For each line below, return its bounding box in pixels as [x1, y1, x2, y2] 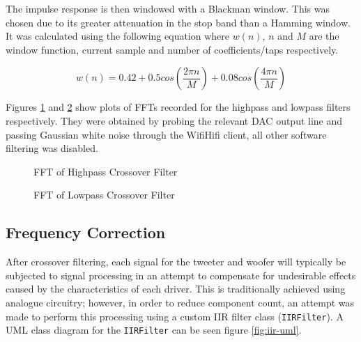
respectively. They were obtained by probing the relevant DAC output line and [6, 113, 343, 127]
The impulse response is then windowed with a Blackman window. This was [6, 1, 330, 15]
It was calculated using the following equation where [6, 29, 230, 43]
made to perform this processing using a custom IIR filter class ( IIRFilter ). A [6, 309, 344, 323]
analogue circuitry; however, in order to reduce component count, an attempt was [6, 295, 355, 309]
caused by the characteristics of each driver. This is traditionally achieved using [6, 281, 346, 296]
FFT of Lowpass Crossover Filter [33, 187, 175, 202]
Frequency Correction [6, 221, 166, 243]
